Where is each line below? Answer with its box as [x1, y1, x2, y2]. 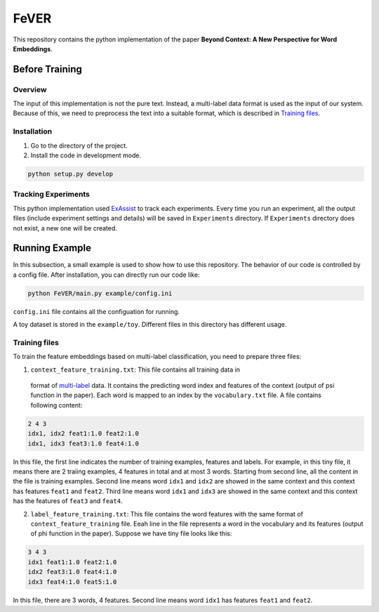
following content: [30, 401, 83, 409]
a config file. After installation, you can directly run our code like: [13, 271, 200, 279]
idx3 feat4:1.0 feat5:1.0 [27, 578, 117, 586]
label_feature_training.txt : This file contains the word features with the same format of [30, 509, 303, 518]
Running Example [13, 242, 91, 254]
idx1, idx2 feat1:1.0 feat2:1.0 [27, 429, 140, 438]
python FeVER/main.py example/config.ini [27, 289, 173, 297]
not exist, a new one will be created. [13, 223, 117, 232]
